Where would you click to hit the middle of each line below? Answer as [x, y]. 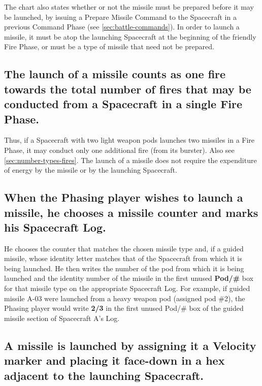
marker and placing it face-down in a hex [114, 360]
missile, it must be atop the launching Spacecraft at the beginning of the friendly [130, 36]
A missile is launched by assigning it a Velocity [130, 345]
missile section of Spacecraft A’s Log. [62, 318]
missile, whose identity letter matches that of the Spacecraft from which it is [123, 258]
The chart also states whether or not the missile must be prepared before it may [129, 7]
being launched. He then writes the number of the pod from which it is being [124, 268]
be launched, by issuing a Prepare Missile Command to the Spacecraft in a [120, 17]
